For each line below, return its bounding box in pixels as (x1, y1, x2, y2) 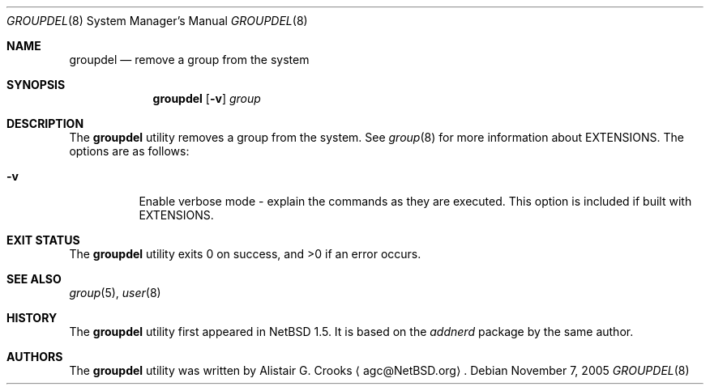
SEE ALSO (6, 272, 62, 286)
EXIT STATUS (6, 233, 80, 247)
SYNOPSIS (6, 78, 66, 91)
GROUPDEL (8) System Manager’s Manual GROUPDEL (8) (6, 14, 308, 28)
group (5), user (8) (69, 286, 161, 300)
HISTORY (6, 311, 58, 325)
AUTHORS (6, 350, 63, 363)
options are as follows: (69, 144, 190, 158)
